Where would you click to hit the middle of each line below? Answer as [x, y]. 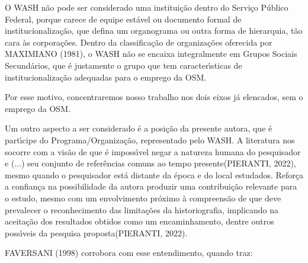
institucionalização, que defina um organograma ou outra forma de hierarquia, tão [154, 31]
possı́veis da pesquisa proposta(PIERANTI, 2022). [96, 232]
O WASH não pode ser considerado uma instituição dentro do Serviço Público [147, 7]
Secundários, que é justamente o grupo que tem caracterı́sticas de [123, 65]
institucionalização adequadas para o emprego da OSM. [106, 77]
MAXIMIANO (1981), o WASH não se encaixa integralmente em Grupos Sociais [151, 54]
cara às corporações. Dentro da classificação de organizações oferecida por [139, 42]
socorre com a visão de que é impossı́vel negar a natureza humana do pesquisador [153, 151]
